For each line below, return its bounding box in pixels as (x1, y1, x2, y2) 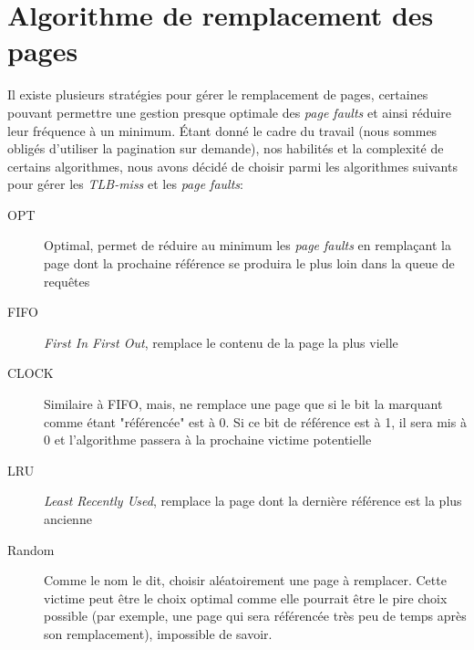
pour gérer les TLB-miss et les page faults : (7, 174, 243, 194)
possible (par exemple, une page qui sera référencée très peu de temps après (44, 606, 467, 625)
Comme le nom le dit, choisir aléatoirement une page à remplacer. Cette (44, 571, 447, 590)
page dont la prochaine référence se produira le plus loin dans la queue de (44, 254, 455, 273)
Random (7, 540, 55, 559)
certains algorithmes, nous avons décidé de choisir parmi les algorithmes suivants (7, 156, 458, 175)
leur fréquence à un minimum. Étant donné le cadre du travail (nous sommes (7, 121, 438, 140)
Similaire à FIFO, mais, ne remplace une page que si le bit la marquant (44, 394, 443, 414)
